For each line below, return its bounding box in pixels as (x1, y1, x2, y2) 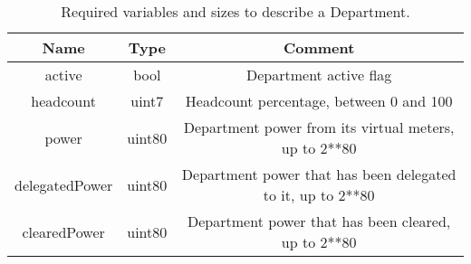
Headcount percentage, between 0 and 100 (185, 90, 453, 111)
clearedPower (22, 221, 105, 242)
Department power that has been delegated (181, 164, 457, 184)
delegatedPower (14, 174, 113, 195)
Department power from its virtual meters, (183, 117, 455, 137)
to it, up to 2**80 (263, 184, 375, 205)
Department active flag (246, 64, 392, 85)
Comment (283, 37, 355, 58)
